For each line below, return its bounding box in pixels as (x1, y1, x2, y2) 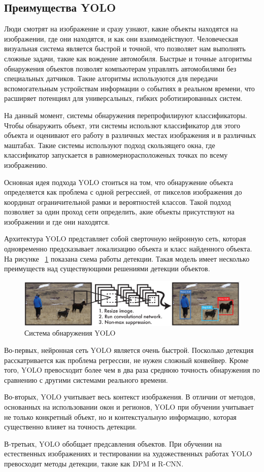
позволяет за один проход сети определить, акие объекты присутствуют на (4, 206, 235, 217)
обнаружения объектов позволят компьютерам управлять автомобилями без (4, 63, 237, 74)
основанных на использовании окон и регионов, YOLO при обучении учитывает (4, 402, 254, 412)
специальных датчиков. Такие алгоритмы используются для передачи (4, 73, 218, 84)
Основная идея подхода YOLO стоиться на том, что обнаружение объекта (4, 176, 234, 187)
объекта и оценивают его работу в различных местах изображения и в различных (4, 130, 256, 140)
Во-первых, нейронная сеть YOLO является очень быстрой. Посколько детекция (4, 345, 254, 355)
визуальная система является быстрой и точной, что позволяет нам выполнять (4, 43, 246, 54)
